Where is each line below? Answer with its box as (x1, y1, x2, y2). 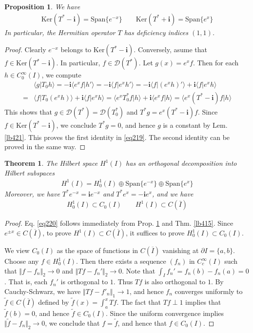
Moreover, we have (4, 188, 60, 198)
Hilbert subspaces (4, 167, 55, 177)
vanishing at (162, 245, 199, 255)
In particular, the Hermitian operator (4, 27, 116, 37)
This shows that (4, 106, 52, 117)
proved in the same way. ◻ (4, 141, 86, 152)
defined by (38, 297, 69, 307)
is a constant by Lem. (163, 119, 228, 130)
